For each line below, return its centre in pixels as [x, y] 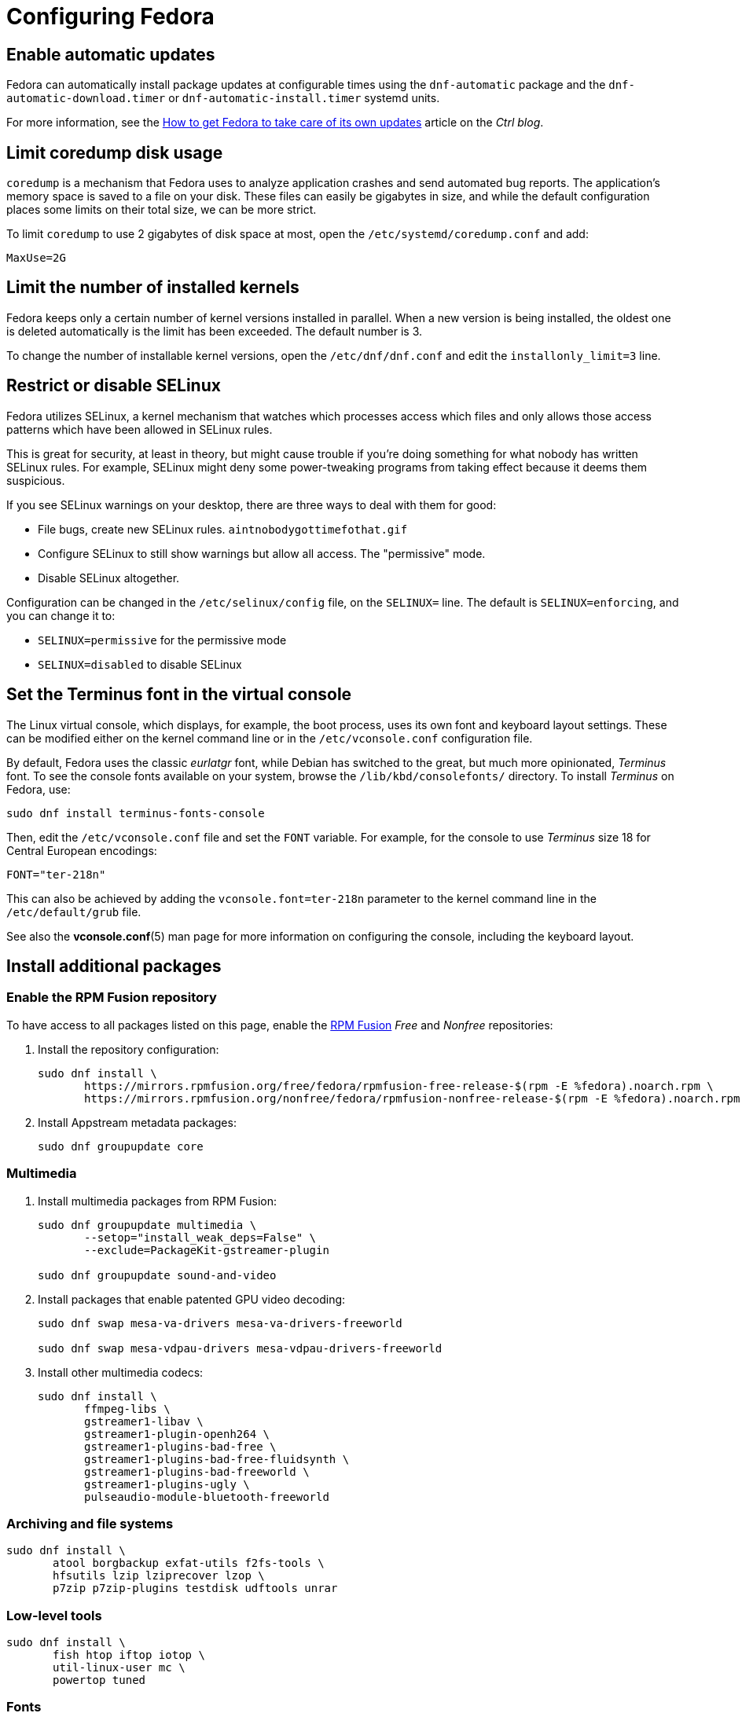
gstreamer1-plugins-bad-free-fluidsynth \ [217, 1459]
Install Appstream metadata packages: [137, 1122]
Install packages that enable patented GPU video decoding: [192, 1299]
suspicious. [36, 480]
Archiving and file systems [90, 1523]
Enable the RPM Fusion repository [112, 998]
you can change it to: [61, 615]
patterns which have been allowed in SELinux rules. [140, 429]
